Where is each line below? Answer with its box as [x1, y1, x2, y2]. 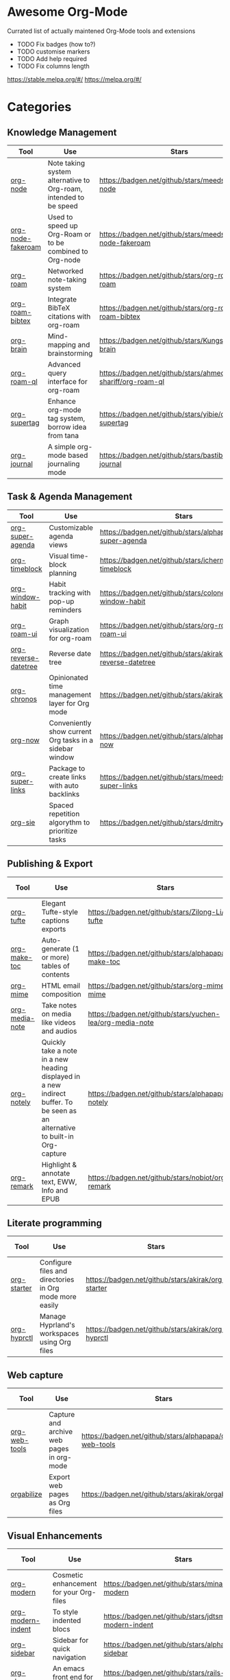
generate [41, 944, 71, 953]
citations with [47, 311, 91, 321]
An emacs [52, 1664, 85, 1673]
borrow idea [47, 422, 87, 432]
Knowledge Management [7, 126, 118, 138]
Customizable [49, 522, 94, 532]
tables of [41, 961, 70, 971]
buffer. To [41, 1097, 73, 1107]
